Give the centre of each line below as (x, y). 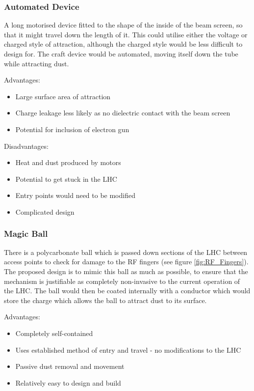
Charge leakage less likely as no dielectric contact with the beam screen (123, 113)
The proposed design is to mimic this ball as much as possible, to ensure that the (126, 271)
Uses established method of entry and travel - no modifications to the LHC (128, 349)
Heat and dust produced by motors (68, 162)
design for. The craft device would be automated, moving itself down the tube (121, 54)
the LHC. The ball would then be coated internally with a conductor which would (127, 291)
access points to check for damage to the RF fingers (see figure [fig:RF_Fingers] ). (126, 262)
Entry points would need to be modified (75, 195)
